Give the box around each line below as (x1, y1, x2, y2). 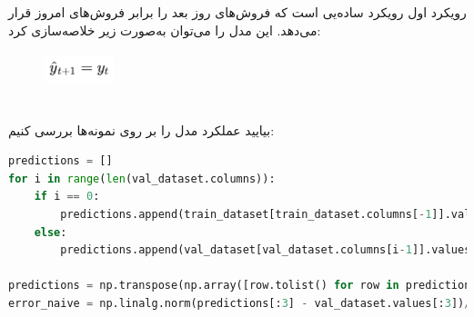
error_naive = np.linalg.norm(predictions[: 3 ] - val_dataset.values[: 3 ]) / (8, 296, 471, 310)
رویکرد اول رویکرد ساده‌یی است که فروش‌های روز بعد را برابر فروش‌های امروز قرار (8, 3, 467, 22)
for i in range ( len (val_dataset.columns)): (8, 172, 276, 185)
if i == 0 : (34, 190, 100, 203)
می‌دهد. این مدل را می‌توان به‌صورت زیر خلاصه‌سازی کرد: (8, 20, 321, 39)
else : (34, 225, 67, 239)
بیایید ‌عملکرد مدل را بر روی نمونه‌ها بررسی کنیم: (8, 120, 275, 139)
